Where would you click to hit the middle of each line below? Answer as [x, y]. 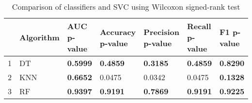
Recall [199, 26]
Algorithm [39, 37]
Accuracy [118, 32]
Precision [161, 32]
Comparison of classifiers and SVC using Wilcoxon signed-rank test [126, 7]
